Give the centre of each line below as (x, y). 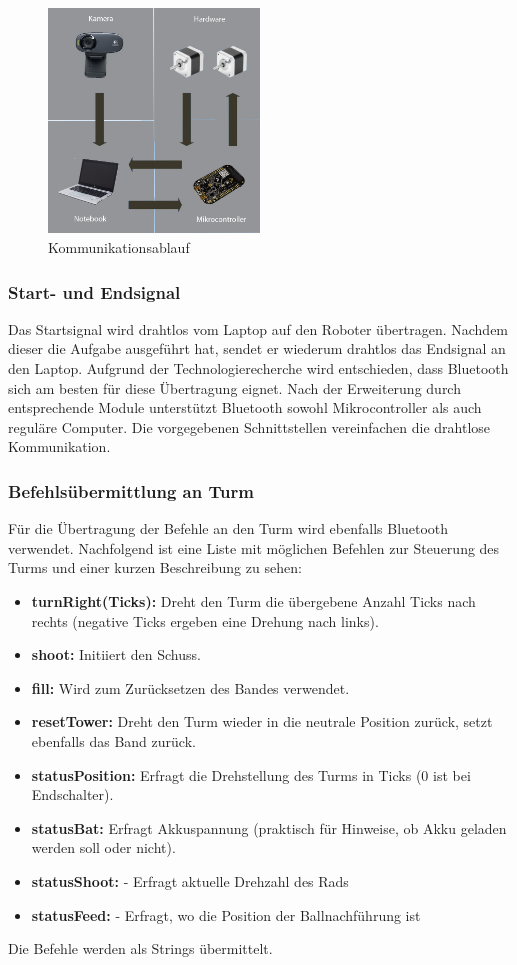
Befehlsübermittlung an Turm (131, 490)
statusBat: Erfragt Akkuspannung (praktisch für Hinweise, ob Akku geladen (269, 827)
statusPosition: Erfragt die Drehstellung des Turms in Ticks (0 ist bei (251, 774)
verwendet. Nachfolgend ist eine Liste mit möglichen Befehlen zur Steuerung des (254, 547)
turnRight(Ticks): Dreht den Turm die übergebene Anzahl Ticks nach (253, 600)
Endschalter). (72, 794)
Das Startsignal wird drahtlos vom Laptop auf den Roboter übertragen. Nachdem (258, 328)
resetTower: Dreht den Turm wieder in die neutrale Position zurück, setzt (262, 721)
